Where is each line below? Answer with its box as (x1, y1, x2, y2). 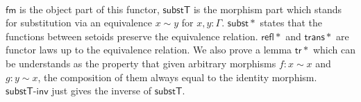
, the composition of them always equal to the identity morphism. (37, 69, 317, 84)
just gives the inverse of (51, 83, 152, 98)
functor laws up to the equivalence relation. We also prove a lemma (6, 42, 292, 57)
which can (312, 42, 355, 57)
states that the (260, 15, 322, 30)
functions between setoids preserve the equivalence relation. (6, 28, 258, 43)
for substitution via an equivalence (6, 15, 152, 30)
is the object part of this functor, (19, 1, 160, 16)
